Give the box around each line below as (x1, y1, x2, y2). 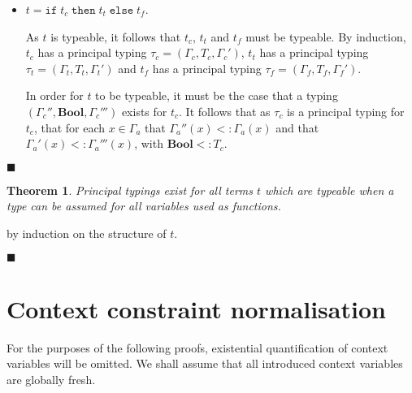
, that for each (33, 119, 106, 136)
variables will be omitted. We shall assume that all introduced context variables (7, 355, 403, 372)
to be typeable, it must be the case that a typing (95, 87, 338, 104)
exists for (121, 102, 167, 119)
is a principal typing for (287, 102, 405, 119)
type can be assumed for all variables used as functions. (7, 197, 281, 214)
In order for (25, 87, 84, 104)
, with (134, 135, 163, 152)
